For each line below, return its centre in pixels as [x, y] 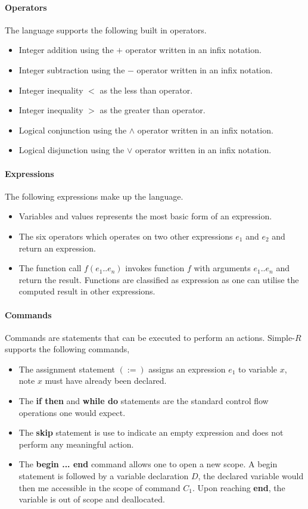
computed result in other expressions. [87, 291]
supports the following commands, [67, 349]
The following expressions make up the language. [94, 196]
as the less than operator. [146, 90]
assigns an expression [187, 369]
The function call [50, 268]
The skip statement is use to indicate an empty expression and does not [151, 432]
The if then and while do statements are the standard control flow [144, 401]
